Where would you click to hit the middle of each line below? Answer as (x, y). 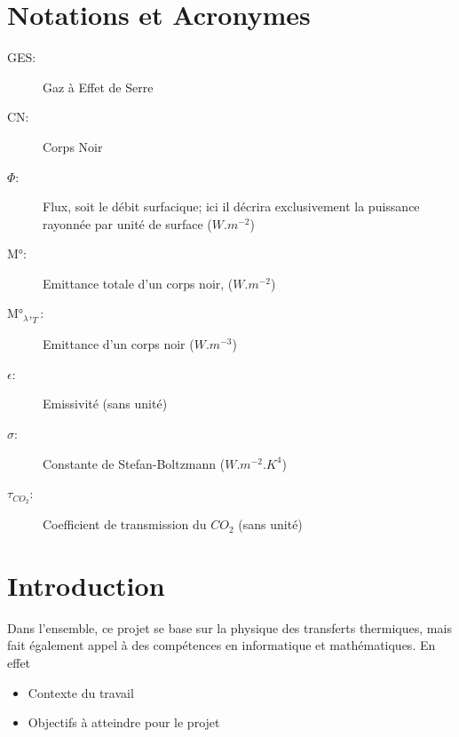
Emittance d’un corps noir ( (119, 344)
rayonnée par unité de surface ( (127, 223)
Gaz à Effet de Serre (98, 87)
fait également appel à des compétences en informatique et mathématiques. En (222, 645)
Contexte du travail (81, 692)
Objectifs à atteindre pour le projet (124, 722)
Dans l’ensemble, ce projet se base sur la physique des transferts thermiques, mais (229, 627)
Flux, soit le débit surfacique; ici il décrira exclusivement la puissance (231, 206)
